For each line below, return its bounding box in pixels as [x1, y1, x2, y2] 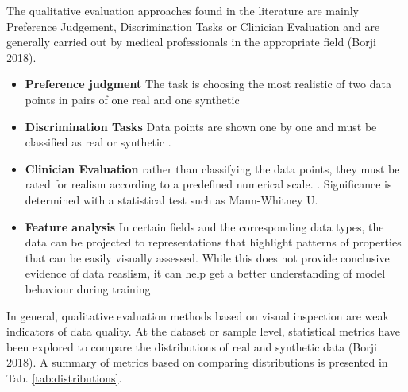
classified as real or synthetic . [25, 134, 171, 150]
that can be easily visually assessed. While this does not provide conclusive [25, 249, 390, 266]
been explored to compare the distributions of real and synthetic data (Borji [6, 338, 377, 355]
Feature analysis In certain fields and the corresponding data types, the [25, 218, 384, 235]
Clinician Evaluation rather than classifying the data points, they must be [25, 160, 400, 177]
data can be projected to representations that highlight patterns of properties [25, 234, 402, 250]
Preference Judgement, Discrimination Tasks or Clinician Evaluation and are [6, 17, 380, 34]
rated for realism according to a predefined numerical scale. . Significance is [25, 176, 392, 192]
